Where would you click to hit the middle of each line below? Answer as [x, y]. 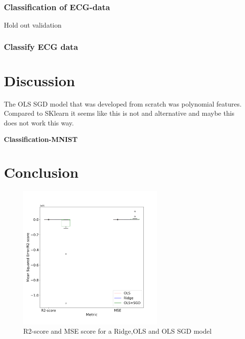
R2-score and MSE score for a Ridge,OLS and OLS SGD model [117, 331]
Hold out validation [33, 25]
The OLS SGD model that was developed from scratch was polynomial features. [123, 103]
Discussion [39, 80]
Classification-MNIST [41, 139]
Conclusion [41, 172]
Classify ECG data [41, 46]
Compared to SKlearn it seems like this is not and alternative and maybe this [119, 113]
